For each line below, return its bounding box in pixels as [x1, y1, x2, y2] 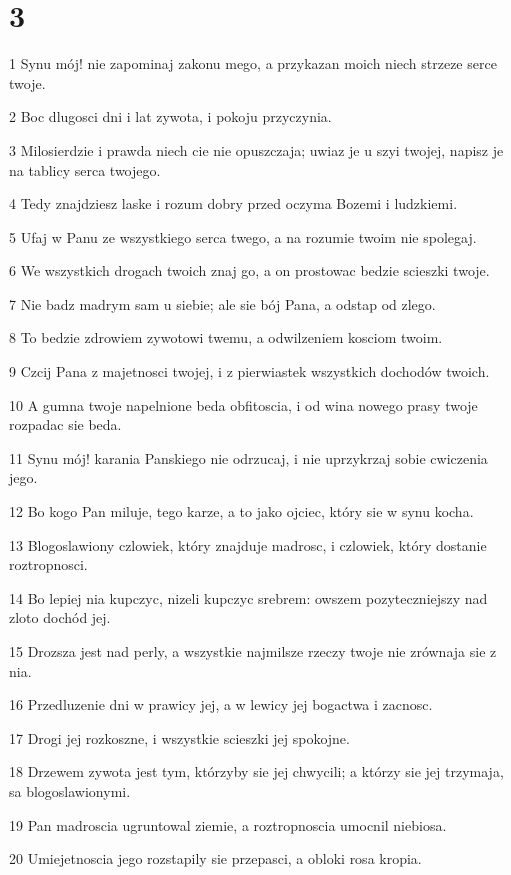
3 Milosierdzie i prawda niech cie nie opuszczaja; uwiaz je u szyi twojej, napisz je [9, 139, 504, 160]
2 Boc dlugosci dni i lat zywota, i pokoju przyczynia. [9, 106, 332, 127]
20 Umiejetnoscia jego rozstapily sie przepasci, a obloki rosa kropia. [9, 848, 422, 869]
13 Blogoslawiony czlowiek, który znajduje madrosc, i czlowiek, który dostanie [9, 534, 487, 555]
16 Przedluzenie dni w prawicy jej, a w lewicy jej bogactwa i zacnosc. [9, 694, 433, 715]
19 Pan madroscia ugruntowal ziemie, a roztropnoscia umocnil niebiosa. [9, 814, 447, 835]
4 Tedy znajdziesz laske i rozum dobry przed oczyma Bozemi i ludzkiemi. [9, 193, 458, 214]
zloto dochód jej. [9, 607, 111, 628]
